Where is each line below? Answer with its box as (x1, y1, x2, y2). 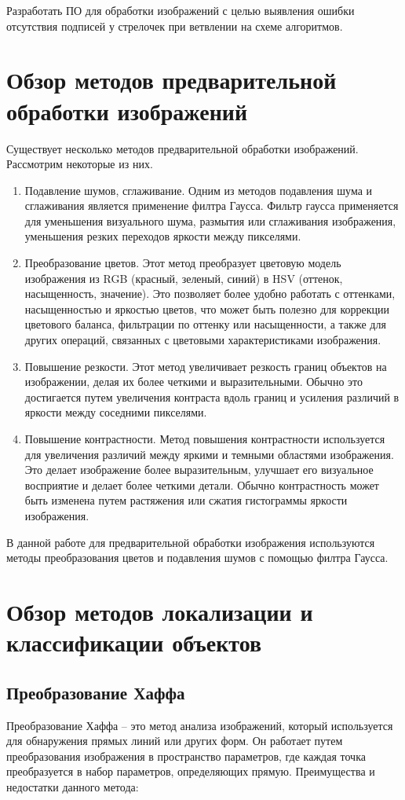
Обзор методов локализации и (6, 595, 313, 627)
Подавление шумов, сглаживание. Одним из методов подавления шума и (24, 182, 373, 198)
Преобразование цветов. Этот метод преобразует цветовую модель (24, 255, 341, 271)
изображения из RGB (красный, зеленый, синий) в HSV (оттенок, (24, 270, 343, 286)
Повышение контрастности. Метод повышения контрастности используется (24, 431, 385, 446)
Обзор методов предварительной (6, 64, 337, 96)
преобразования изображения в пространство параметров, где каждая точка (6, 747, 366, 764)
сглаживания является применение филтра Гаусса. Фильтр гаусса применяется (24, 197, 399, 214)
